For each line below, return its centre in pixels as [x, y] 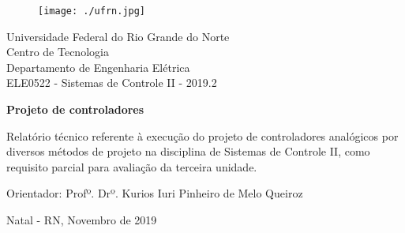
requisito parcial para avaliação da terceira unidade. [132, 166]
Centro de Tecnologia [58, 52]
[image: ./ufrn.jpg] [92, 11]
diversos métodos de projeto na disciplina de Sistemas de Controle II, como [188, 151]
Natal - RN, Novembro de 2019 [82, 220]
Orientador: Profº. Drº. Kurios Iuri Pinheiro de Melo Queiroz [155, 193]
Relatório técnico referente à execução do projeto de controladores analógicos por [202, 135]
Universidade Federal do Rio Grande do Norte [118, 36]
